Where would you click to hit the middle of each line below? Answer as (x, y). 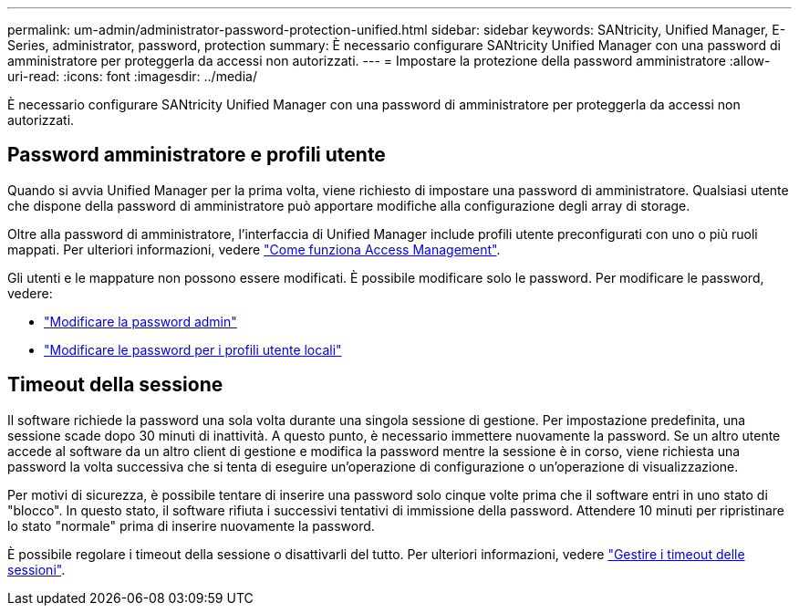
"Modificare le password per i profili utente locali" (193, 349)
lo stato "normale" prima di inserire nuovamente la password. (191, 525)
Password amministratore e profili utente (197, 155)
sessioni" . (36, 569)
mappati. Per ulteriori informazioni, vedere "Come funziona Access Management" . (254, 249)
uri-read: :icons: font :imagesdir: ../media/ (132, 76)
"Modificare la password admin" (140, 321)
